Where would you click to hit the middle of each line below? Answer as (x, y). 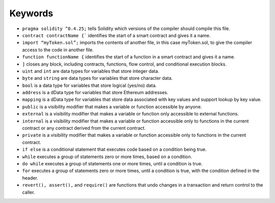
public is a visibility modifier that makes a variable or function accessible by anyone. (112, 106)
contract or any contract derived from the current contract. (84, 128)
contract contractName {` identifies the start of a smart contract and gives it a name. (116, 35)
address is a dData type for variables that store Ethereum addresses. (95, 93)
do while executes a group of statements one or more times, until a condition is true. (112, 163)
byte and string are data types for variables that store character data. (98, 78)
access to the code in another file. (58, 50)
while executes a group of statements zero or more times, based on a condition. (107, 156)
